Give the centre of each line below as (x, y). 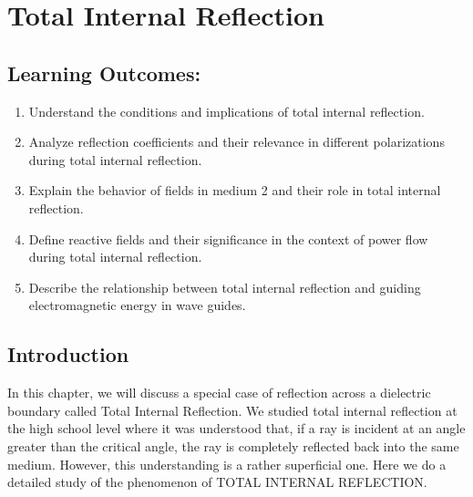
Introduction (68, 354)
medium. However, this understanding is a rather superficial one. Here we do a (227, 464)
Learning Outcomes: (104, 72)
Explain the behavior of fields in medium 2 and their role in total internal (235, 190)
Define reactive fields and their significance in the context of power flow (228, 238)
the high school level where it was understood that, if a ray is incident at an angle (236, 428)
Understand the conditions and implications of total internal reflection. (226, 111)
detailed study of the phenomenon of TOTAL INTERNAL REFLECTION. (217, 482)
